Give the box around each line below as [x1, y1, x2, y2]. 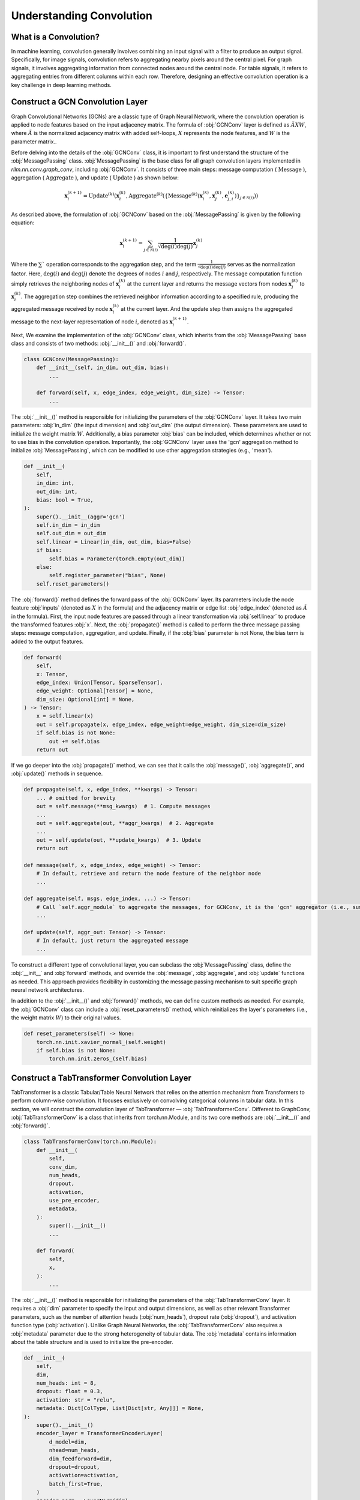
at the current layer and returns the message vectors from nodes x [127, 280, 292, 287]
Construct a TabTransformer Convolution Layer [11, 1073, 192, 1083]
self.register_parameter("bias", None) [49, 572, 166, 579]
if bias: [36, 547, 62, 554]
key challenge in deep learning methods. [11, 81, 112, 88]
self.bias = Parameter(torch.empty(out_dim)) [49, 555, 185, 562]
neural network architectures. [11, 986, 84, 993]
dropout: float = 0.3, [36, 1388, 103, 1395]
